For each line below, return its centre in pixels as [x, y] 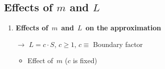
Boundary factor [118, 44]
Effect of [40, 60]
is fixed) [85, 60]
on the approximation [123, 28]
